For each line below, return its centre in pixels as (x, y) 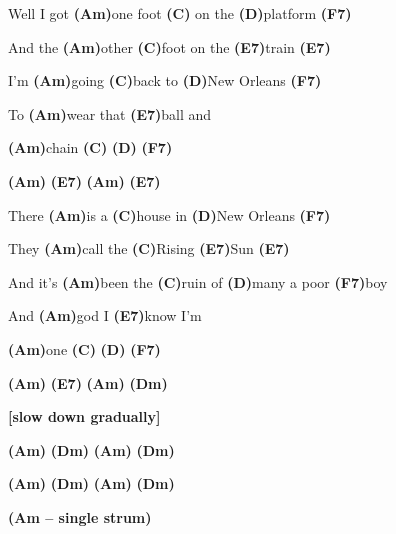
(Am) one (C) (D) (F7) (84, 348)
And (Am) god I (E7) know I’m (105, 315)
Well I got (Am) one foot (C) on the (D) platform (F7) (180, 13)
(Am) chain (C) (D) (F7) (90, 147)
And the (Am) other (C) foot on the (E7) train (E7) (169, 46)
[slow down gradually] (84, 416)
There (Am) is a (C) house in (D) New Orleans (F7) (169, 214)
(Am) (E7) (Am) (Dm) (88, 382)
